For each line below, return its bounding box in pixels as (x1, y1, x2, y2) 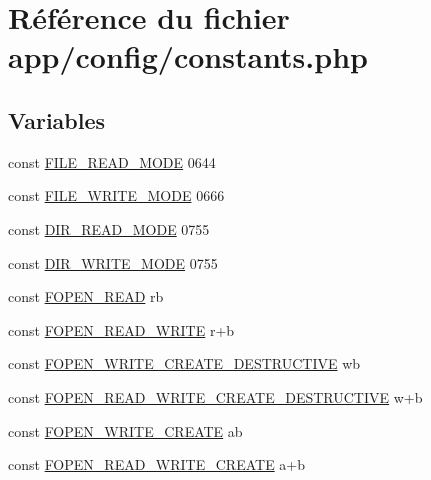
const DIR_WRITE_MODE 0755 (8, 252, 218, 273)
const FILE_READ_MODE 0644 (8, 151, 216, 172)
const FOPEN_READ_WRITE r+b (8, 319, 235, 340)
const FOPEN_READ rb (8, 286, 164, 307)
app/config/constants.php (8, 36, 368, 77)
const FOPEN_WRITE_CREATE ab (8, 420, 243, 441)
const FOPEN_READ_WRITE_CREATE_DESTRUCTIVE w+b (8, 386, 423, 407)
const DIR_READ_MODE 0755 (8, 218, 210, 239)
